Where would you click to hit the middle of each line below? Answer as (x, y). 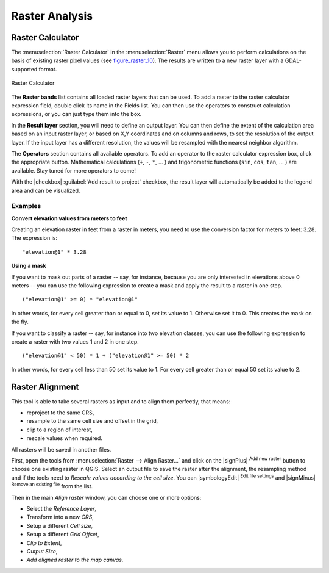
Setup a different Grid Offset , (63, 535)
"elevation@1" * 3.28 (54, 252)
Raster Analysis (52, 16)
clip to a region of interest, (59, 430)
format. (48, 69)
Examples (26, 206)
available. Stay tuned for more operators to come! (74, 170)
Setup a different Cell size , (60, 525)
